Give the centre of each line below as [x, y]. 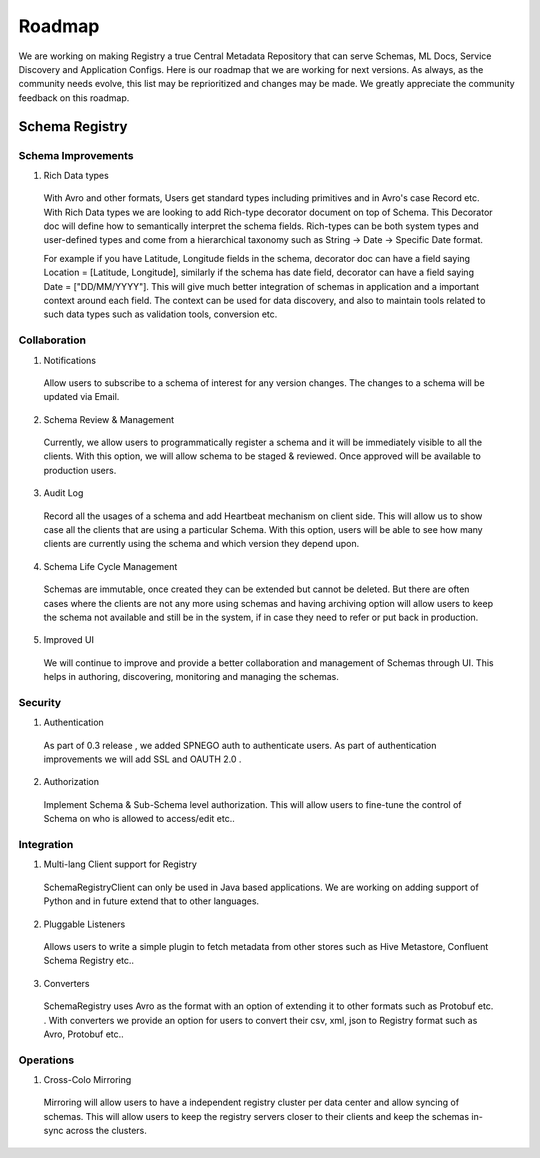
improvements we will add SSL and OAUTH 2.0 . [142, 759]
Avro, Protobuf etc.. [83, 1034]
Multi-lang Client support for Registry [120, 864]
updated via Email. [81, 397]
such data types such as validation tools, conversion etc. [160, 314]
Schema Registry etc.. [89, 961]
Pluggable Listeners [84, 924]
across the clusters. [106, 1131]
